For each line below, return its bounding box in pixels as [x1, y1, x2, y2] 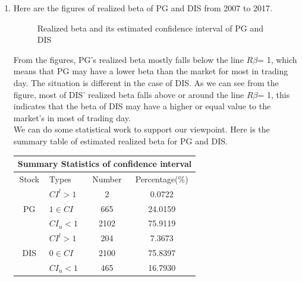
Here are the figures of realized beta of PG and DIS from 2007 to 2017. [13, 2, 272, 14]
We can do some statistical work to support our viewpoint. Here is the [13, 123, 270, 135]
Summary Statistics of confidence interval [17, 157, 192, 170]
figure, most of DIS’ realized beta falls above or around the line [13, 88, 244, 100]
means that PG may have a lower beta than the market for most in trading [13, 65, 288, 77]
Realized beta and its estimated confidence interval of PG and [37, 21, 264, 34]
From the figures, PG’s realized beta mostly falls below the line [13, 53, 244, 65]
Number [92, 172, 122, 185]
